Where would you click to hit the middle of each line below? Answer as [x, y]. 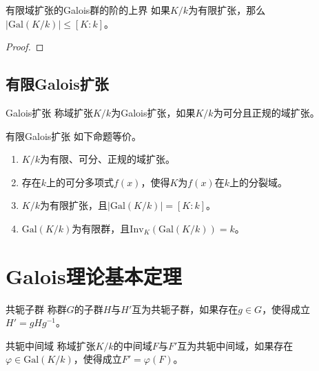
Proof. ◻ [25, 47]
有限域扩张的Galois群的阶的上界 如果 [88, 10]
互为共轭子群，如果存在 [185, 309]
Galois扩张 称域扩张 [49, 112]
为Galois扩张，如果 [153, 112]
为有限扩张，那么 [227, 10]
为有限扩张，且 [73, 205]
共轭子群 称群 [36, 309]
